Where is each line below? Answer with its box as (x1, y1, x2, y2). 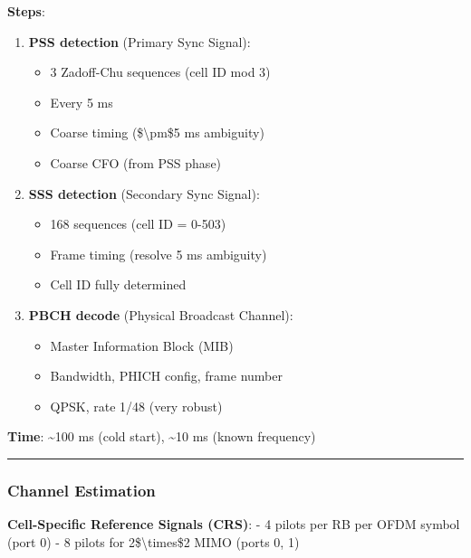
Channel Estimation (7, 478, 156, 501)
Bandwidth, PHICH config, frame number (50, 366, 283, 385)
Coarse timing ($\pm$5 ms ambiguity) (50, 123, 264, 142)
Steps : (7, 2, 45, 20)
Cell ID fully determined (50, 275, 187, 294)
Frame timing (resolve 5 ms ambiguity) (50, 244, 267, 263)
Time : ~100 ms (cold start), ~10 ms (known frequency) (7, 427, 316, 446)
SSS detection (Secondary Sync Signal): (28, 184, 260, 203)
